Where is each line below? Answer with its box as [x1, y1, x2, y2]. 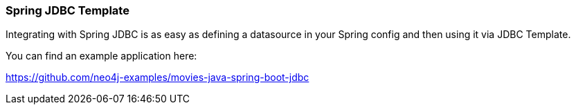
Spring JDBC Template [6, 3, 129, 17]
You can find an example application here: [6, 50, 197, 62]
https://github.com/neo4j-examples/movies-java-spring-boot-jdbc [6, 71, 309, 84]
